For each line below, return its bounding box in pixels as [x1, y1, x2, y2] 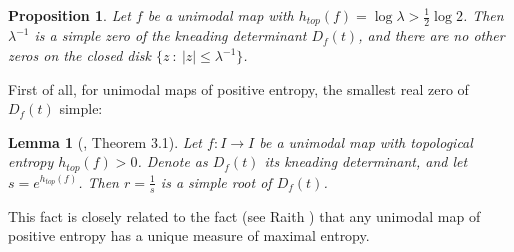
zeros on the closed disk [8, 45, 151, 66]
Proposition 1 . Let [8, 5, 131, 25]
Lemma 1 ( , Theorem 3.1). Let [8, 131, 202, 152]
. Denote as [137, 151, 208, 172]
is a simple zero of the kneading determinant [34, 25, 307, 46]
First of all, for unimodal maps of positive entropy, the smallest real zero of [8, 78, 469, 99]
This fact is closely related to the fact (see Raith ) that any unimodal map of [8, 205, 481, 226]
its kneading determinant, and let [264, 151, 468, 172]
